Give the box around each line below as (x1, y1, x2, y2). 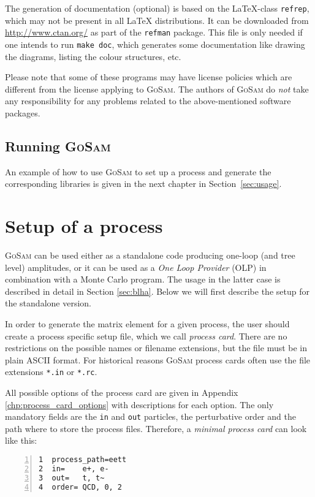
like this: (5, 434, 37, 447)
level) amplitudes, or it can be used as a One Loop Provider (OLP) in (5, 260, 267, 273)
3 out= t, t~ (39, 473, 105, 482)
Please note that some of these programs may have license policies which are (5, 70, 292, 83)
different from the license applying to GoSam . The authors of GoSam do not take (5, 82, 309, 95)
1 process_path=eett (39, 455, 127, 465)
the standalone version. (5, 297, 91, 309)
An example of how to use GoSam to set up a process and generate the (5, 165, 271, 178)
